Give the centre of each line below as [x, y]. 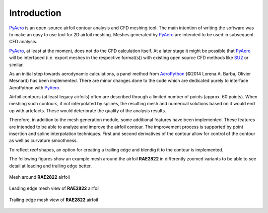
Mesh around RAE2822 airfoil [40, 177]
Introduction [35, 13]
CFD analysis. [23, 42]
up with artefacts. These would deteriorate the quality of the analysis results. [88, 110]
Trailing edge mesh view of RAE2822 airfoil [54, 200]
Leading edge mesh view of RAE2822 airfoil [54, 188]
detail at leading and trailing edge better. [50, 166]
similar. [17, 65]
